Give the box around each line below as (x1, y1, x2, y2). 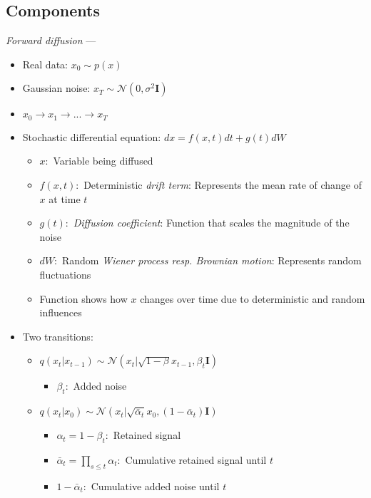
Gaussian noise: (22, 81, 91, 95)
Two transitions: (22, 328, 93, 343)
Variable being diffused (53, 153, 153, 168)
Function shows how (39, 291, 128, 306)
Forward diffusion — (6, 33, 96, 48)
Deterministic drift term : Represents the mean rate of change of (83, 177, 362, 192)
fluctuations (39, 267, 91, 281)
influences (39, 305, 82, 320)
